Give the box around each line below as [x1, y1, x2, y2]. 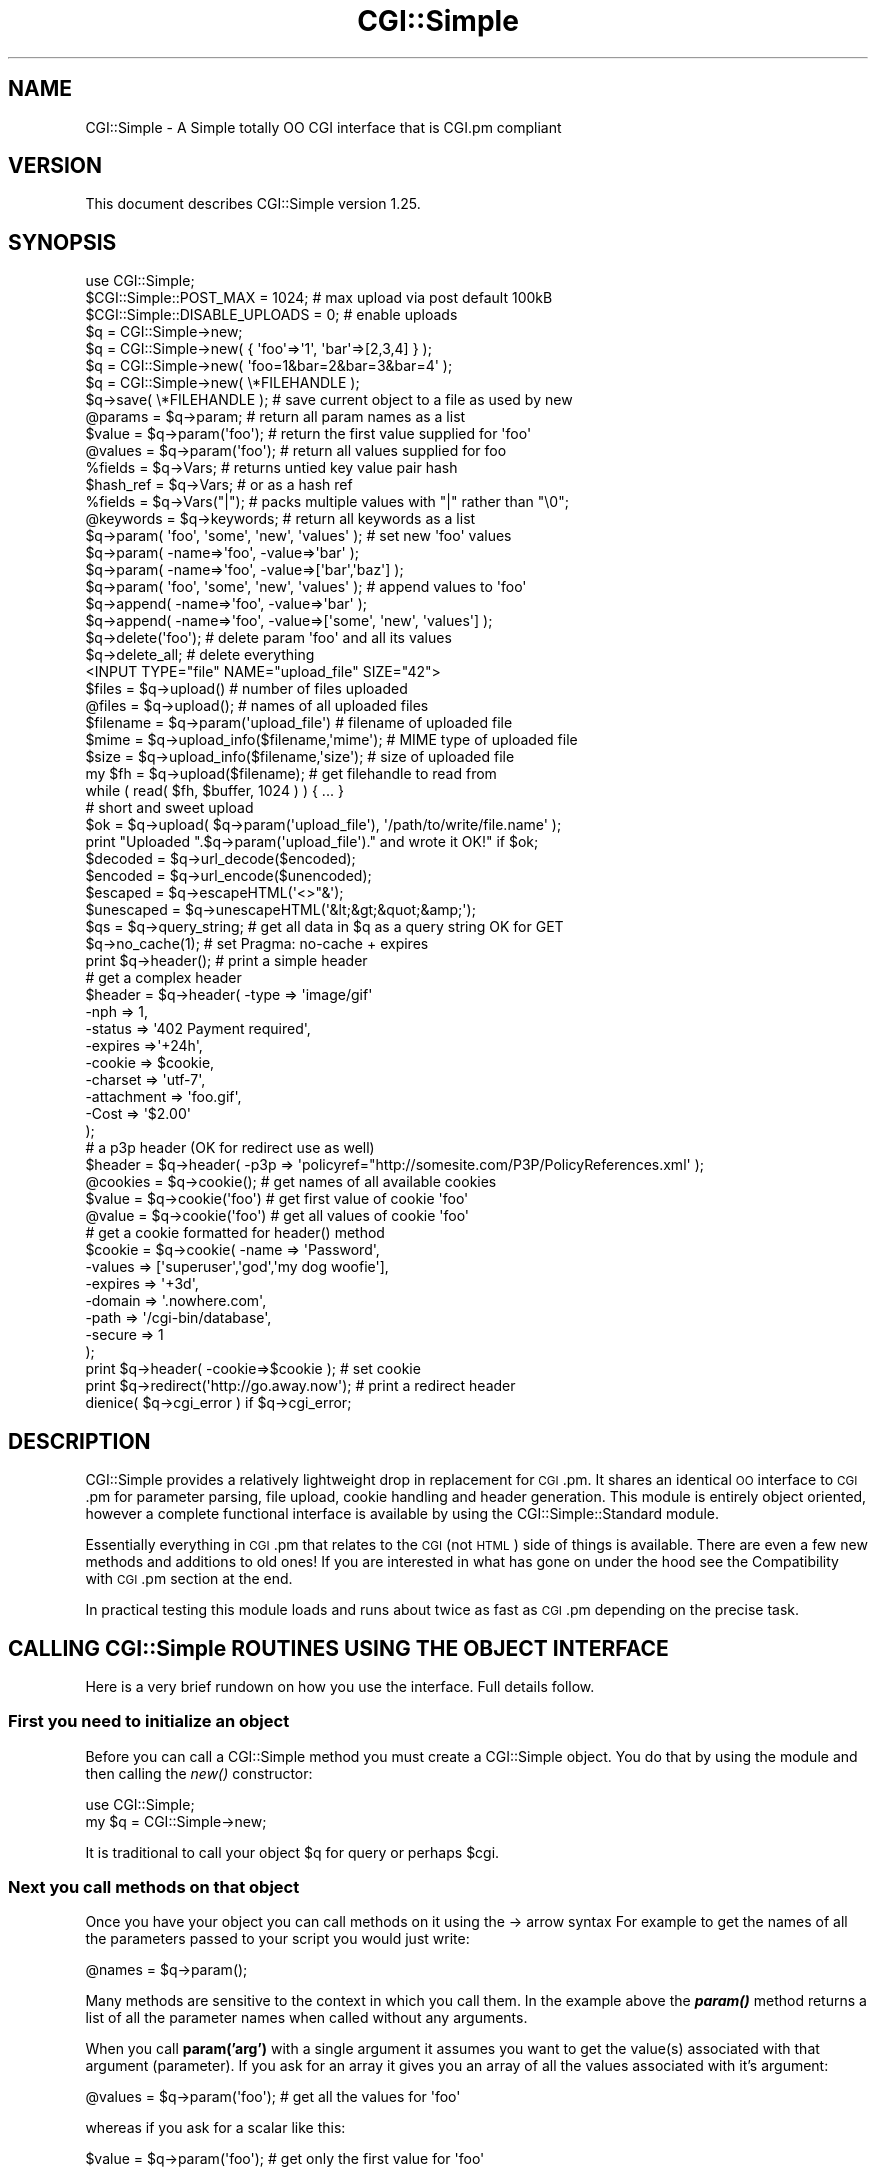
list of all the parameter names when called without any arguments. [85, 2009, 528, 2027]
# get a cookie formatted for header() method [85, 1224, 385, 1242]
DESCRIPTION [8, 1428, 151, 1454]
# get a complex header [85, 969, 242, 987]
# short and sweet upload [85, 799, 254, 817]
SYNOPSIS [8, 229, 117, 255]
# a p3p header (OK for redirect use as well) [85, 1139, 375, 1157]
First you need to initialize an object [8, 1711, 290, 1732]
